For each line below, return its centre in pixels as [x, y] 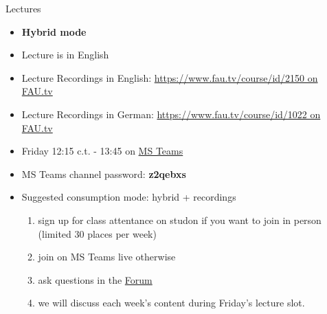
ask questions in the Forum [95, 279]
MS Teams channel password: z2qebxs [104, 173]
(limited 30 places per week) [97, 233]
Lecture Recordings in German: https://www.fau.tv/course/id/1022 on [171, 114]
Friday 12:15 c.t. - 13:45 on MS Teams [102, 151]
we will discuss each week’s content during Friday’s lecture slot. [171, 303]
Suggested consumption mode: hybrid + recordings [129, 197]
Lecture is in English [65, 55]
